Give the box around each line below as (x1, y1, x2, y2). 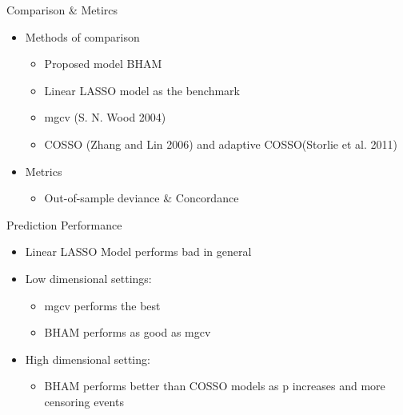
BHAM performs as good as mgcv (44, 324, 211, 341)
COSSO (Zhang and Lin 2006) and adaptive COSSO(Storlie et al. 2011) (44, 135, 397, 152)
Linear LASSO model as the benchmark (44, 82, 240, 98)
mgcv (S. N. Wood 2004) (44, 109, 166, 126)
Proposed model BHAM (44, 55, 162, 72)
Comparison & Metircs (6, 2, 118, 18)
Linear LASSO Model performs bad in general (25, 243, 252, 260)
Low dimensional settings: (25, 269, 152, 286)
